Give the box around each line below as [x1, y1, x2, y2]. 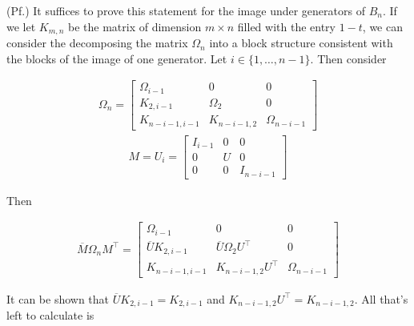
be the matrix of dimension [68, 18, 202, 34]
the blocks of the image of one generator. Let [6, 50, 227, 66]
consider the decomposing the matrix [6, 34, 188, 51]
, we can [362, 18, 403, 34]
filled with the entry [237, 18, 336, 34]
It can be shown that [6, 290, 110, 307]
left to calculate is [6, 307, 94, 324]
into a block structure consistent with [209, 34, 393, 51]
